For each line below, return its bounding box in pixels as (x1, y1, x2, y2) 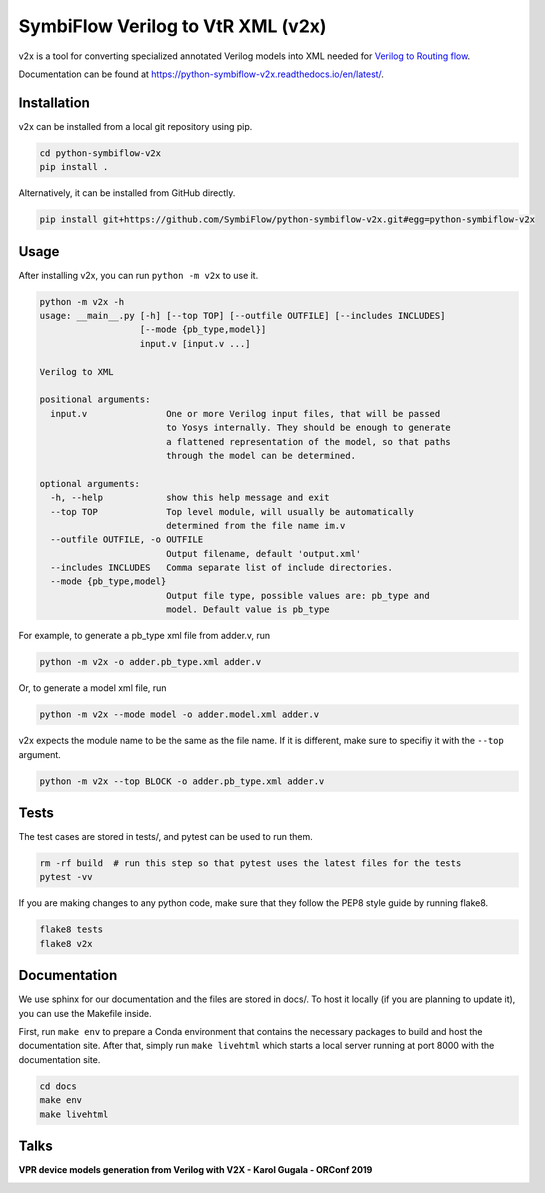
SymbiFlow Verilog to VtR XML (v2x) (18, 15, 327, 37)
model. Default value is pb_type (165, 604, 330, 615)
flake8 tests (39, 924, 104, 935)
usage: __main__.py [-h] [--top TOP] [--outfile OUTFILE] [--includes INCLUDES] (39, 310, 446, 322)
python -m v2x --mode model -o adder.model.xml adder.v (39, 709, 320, 720)
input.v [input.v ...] (139, 338, 251, 349)
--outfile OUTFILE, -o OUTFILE (50, 534, 204, 545)
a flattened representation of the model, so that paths (165, 436, 452, 447)
